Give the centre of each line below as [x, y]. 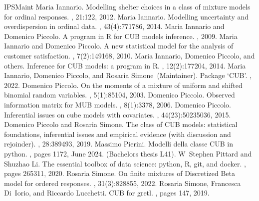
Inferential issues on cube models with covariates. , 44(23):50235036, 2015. [118, 114]
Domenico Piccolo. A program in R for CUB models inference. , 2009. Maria [121, 36]
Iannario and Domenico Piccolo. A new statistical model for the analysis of [119, 46]
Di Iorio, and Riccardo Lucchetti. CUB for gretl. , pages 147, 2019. [107, 193]
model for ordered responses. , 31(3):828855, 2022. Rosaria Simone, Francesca [123, 183]
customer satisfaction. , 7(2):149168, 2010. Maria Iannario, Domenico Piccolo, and [129, 55]
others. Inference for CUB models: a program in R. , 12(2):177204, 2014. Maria [125, 65]
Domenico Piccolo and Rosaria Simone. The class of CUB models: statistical [121, 124]
